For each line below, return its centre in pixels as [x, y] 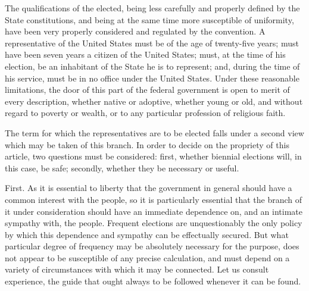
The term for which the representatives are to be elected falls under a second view [154, 132]
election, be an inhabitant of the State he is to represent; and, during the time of [152, 66]
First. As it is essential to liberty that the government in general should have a [149, 188]
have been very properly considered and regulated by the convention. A [135, 31]
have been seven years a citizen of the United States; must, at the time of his [145, 54]
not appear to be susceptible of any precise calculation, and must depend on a [147, 257]
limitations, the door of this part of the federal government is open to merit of [147, 90]
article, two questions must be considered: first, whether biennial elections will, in [153, 156]
